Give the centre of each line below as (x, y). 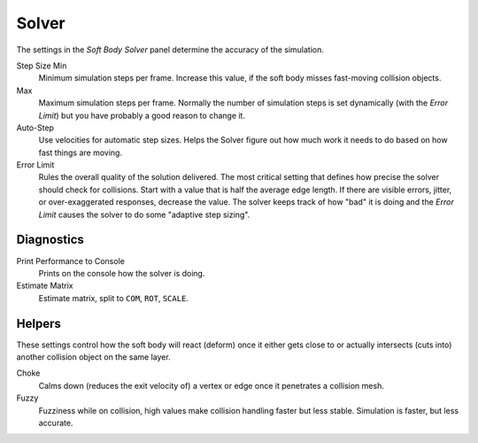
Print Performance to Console (71, 260)
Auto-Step (35, 128)
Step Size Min (42, 66)
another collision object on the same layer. (94, 357)
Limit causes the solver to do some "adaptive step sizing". (144, 214)
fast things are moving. (81, 152)
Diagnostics (50, 240)
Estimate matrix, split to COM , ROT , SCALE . (114, 298)
